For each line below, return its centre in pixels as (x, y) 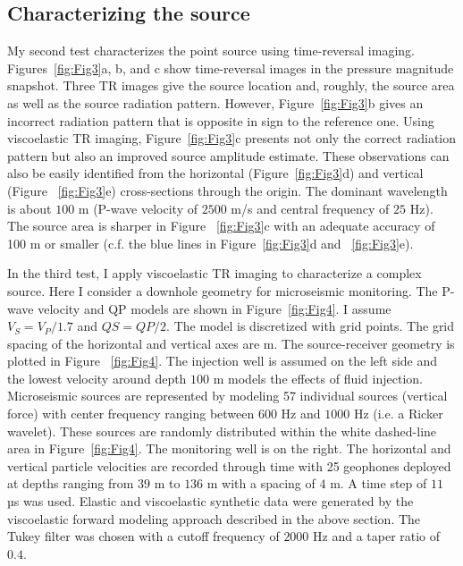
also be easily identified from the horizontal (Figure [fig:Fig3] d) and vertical (215, 173)
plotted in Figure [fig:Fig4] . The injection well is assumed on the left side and (223, 361)
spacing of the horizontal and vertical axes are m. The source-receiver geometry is (231, 343)
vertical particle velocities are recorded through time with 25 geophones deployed (229, 465)
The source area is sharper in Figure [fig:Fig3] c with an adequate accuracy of (221, 226)
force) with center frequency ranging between (131, 414)
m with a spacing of (261, 483)
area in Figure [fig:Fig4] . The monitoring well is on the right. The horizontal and (229, 448)
